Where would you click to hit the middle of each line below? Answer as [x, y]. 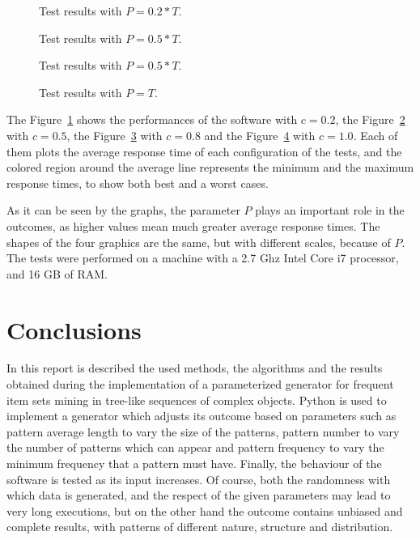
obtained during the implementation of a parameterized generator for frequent [200, 384]
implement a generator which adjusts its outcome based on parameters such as [202, 416]
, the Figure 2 [370, 119]
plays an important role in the [330, 210]
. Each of [375, 135]
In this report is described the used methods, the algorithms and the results [195, 368]
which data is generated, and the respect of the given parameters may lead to [199, 495]
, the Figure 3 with [115, 135]
